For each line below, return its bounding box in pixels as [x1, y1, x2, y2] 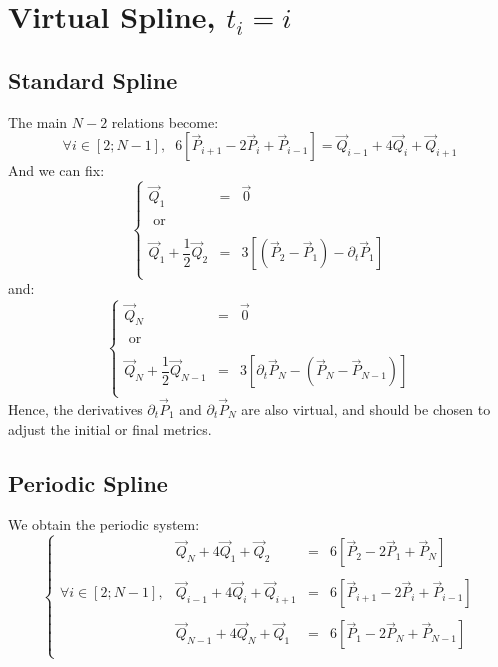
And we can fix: [8, 160, 105, 181]
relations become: [111, 111, 219, 132]
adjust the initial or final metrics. [8, 418, 212, 439]
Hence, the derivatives [8, 398, 143, 419]
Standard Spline [8, 64, 178, 95]
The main [8, 111, 68, 132]
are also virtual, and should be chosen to [241, 398, 491, 419]
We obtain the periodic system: [8, 514, 200, 535]
